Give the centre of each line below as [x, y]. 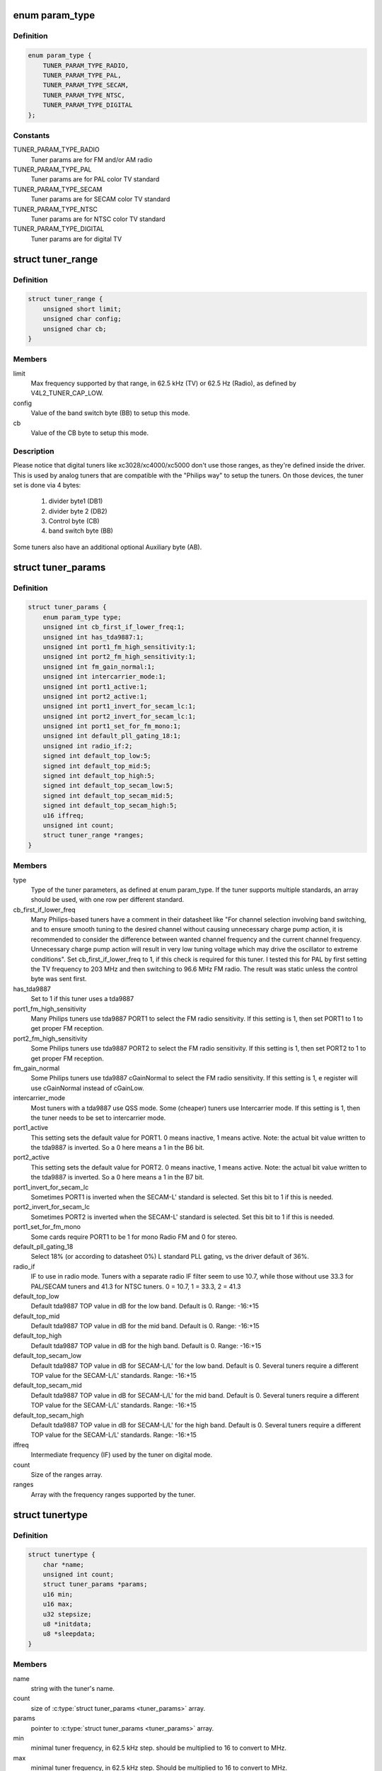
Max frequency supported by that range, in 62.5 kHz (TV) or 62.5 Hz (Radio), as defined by [163, 383]
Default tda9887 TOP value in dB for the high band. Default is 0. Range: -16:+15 [146, 1345]
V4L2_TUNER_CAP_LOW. [67, 393]
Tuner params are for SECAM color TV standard [100, 199]
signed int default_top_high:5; [99, 776]
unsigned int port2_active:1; [95, 696]
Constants [31, 135]
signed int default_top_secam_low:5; [108, 786]
